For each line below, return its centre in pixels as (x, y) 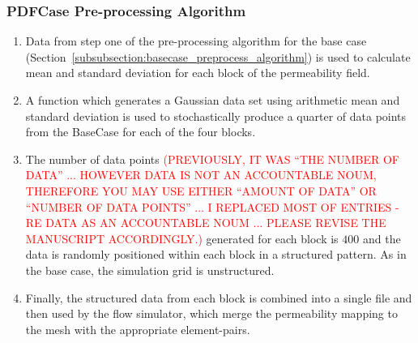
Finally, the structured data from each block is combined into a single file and (219, 297)
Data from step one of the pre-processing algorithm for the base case (196, 41)
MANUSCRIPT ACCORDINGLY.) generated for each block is (182, 238)
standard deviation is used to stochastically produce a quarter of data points (216, 116)
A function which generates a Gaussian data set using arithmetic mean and (213, 100)
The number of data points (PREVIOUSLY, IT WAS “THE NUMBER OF (212, 159)
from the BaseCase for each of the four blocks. (141, 132)
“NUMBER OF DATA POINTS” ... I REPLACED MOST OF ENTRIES (209, 206)
